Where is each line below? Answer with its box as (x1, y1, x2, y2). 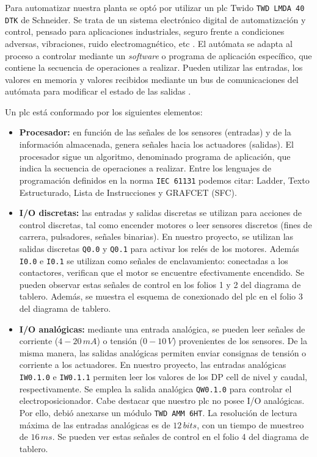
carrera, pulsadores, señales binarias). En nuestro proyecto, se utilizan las (19, 230, 294, 243)
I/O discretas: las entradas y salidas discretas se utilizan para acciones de (19, 206, 302, 219)
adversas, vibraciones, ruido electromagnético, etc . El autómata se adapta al (5, 37, 293, 49)
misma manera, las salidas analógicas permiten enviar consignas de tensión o (19, 346, 307, 359)
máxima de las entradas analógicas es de (19, 418, 170, 431)
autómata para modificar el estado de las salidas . (5, 85, 191, 98)
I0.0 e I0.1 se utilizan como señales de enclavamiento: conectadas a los (19, 254, 288, 267)
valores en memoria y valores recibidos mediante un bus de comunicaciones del (5, 73, 299, 85)
